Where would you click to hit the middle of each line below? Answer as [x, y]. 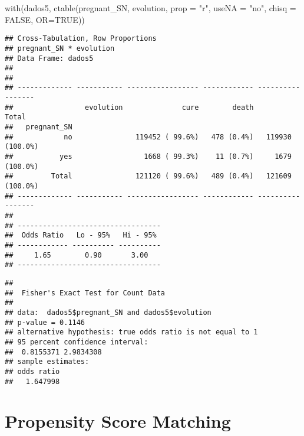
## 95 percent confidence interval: [77, 342]
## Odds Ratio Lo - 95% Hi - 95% [81, 235]
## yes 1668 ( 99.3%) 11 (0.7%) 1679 [148, 157]
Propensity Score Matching [118, 421]
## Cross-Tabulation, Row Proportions [81, 39]
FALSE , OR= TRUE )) [45, 19]
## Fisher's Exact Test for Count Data [85, 293]
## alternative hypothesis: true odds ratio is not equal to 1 [131, 332]
